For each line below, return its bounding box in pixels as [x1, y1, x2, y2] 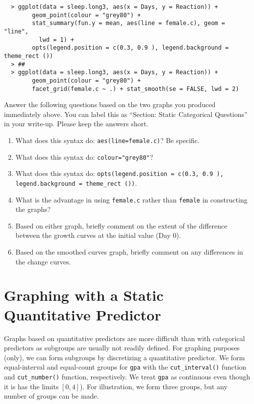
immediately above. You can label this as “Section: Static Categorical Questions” [4, 109, 248, 119]
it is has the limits [4, 381, 59, 391]
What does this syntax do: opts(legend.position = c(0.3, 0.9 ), [15, 168, 224, 178]
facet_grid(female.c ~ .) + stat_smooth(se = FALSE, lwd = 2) [32, 85, 239, 92]
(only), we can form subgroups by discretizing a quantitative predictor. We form [4, 352, 245, 362]
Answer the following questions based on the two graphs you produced [4, 99, 216, 110]
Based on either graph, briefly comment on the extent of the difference [15, 220, 228, 231]
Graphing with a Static [4, 285, 164, 305]
